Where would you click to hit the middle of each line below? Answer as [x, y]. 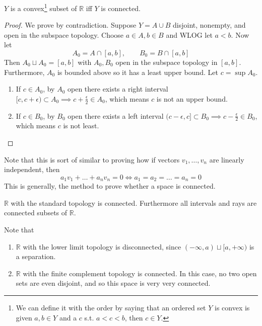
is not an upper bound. [192, 98]
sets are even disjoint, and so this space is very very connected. [113, 283]
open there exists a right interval [118, 89]
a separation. [36, 256]
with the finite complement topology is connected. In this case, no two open [140, 273]
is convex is [232, 308]
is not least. [81, 126]
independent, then [32, 169]
